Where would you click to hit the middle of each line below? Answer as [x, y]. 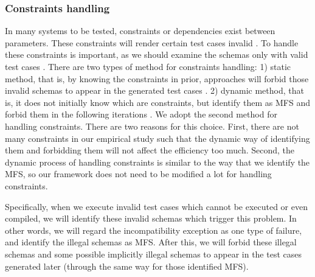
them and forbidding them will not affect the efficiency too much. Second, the [150, 150]
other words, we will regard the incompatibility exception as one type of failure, [154, 230]
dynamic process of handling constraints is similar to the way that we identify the [157, 162]
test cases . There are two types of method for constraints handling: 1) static [148, 66]
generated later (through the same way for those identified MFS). [127, 266]
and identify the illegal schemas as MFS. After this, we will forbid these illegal [151, 242]
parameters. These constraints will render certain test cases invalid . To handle [152, 42]
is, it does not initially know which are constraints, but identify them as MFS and [157, 102]
